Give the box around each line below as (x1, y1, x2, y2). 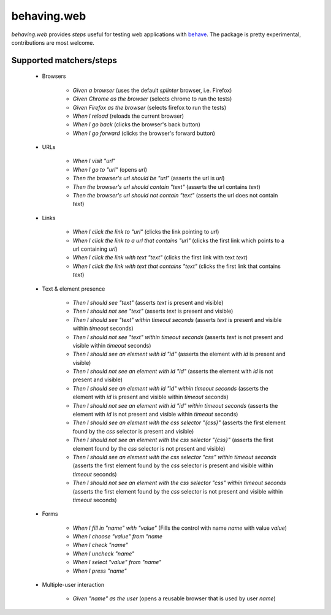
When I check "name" (72, 541, 129, 549)
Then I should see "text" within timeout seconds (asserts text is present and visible (72, 316, 282, 323)
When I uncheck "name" (72, 549, 135, 557)
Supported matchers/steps (11, 55, 118, 66)
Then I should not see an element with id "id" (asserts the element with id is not (72, 368, 273, 375)
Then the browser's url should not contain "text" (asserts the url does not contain (72, 192, 278, 199)
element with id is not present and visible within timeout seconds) (72, 411, 238, 418)
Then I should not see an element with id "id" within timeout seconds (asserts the (72, 402, 278, 409)
